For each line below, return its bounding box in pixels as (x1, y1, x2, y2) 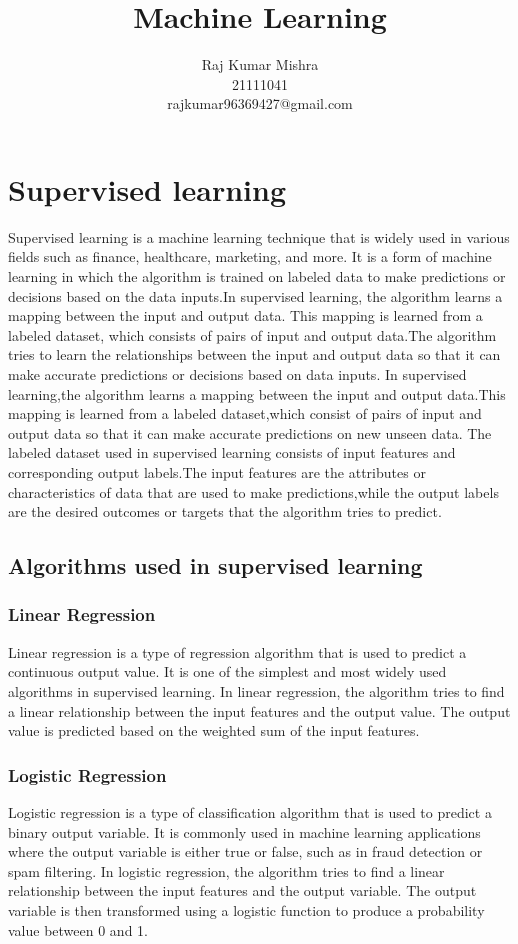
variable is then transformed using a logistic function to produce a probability (8, 899, 485, 920)
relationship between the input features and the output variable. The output (8, 880, 477, 901)
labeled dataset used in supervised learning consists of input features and (8, 442, 456, 463)
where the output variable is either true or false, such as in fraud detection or (8, 841, 483, 862)
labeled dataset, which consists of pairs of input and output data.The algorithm (8, 324, 497, 345)
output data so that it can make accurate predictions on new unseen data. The (8, 422, 492, 443)
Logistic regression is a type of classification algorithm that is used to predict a (8, 801, 492, 822)
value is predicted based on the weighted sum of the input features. (8, 720, 420, 741)
